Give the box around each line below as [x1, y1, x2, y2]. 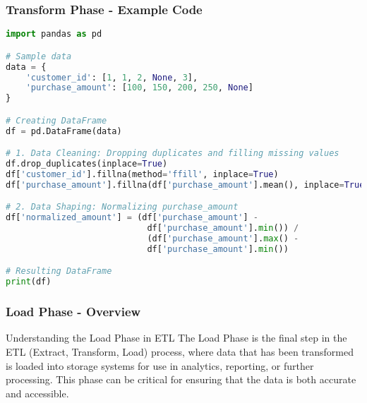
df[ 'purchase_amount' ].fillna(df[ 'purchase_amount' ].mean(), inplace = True [6, 179, 365, 190]
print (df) [6, 277, 52, 287]
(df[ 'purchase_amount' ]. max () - [147, 233, 299, 243]
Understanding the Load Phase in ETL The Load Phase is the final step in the [6, 330, 347, 345]
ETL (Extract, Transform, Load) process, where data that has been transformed [6, 344, 354, 359]
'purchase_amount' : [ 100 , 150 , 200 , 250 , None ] [25, 83, 253, 93]
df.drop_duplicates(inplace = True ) [6, 159, 168, 169]
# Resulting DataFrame [6, 266, 112, 277]
